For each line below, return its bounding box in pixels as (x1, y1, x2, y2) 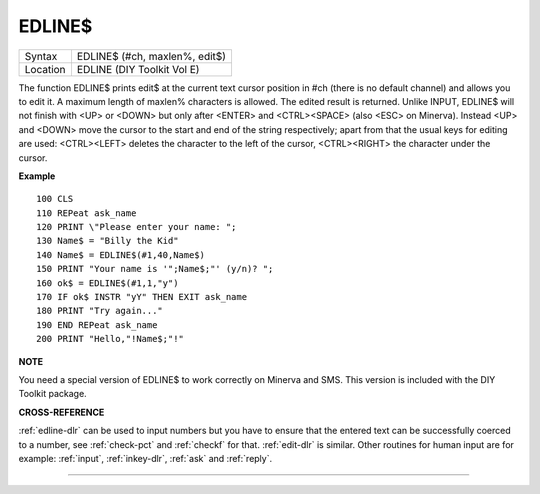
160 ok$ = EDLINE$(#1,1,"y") (36, 277, 179, 289)
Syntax (24, 49, 58, 63)
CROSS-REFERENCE (18, 406, 105, 418)
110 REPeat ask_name (36, 207, 137, 219)
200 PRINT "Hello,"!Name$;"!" (36, 333, 185, 345)
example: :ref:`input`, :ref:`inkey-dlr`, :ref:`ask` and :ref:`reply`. (18, 452, 273, 464)
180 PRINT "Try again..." (36, 305, 164, 317)
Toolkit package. (18, 388, 87, 400)
